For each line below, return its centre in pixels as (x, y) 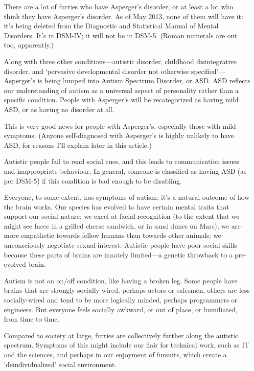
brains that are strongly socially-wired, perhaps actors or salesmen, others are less (127, 290)
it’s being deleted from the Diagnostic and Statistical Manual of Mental (111, 26)
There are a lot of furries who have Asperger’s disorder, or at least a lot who (119, 6)
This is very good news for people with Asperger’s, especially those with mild (120, 126)
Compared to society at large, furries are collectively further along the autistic (121, 335)
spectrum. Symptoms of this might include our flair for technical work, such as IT (127, 345)
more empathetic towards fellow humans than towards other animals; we (113, 235)
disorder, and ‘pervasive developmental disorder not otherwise (97, 71)
